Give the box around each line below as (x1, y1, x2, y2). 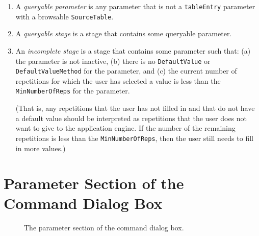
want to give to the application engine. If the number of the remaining (15, 123, 236, 133)
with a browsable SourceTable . (15, 11, 114, 21)
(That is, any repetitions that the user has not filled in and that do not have (15, 103, 255, 113)
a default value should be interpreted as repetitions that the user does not (15, 112, 247, 123)
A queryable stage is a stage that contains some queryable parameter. (15, 28, 232, 39)
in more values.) (15, 143, 66, 153)
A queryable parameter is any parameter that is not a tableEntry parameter (15, 1, 255, 11)
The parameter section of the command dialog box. (24, 222, 184, 233)
